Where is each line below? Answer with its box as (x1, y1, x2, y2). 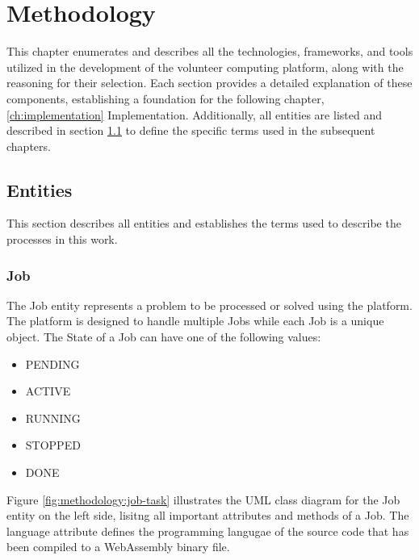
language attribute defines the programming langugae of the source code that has (6, 522, 409, 539)
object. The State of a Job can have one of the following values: (6, 328, 321, 345)
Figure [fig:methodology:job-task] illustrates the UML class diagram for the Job (6, 491, 400, 508)
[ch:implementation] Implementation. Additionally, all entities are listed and (6, 106, 382, 123)
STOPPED (25, 437, 81, 453)
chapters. (6, 137, 51, 154)
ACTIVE (25, 382, 71, 399)
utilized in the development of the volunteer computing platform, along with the (6, 58, 404, 75)
